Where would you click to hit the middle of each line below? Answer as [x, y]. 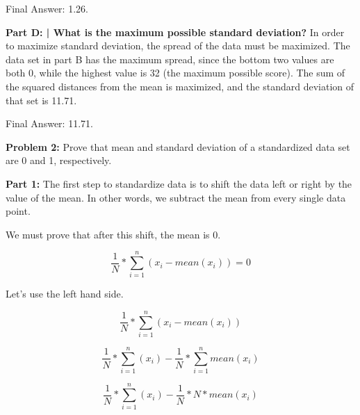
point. [18, 211]
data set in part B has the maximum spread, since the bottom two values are [170, 59]
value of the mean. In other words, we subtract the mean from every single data [176, 197]
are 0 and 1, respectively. [59, 160]
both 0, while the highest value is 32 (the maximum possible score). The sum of [175, 73]
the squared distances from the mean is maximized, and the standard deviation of [180, 86]
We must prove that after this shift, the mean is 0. [113, 234]
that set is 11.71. [41, 100]
